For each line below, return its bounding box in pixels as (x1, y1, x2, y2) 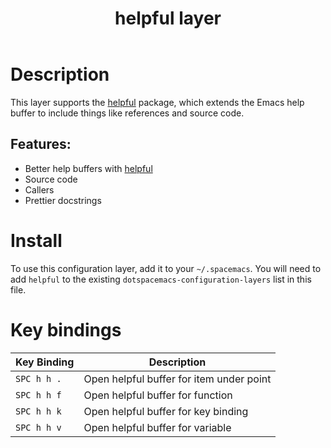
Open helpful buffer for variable (83, 420, 232, 434)
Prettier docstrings (24, 194, 102, 206)
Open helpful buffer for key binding (83, 404, 249, 418)
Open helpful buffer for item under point (83, 372, 272, 386)
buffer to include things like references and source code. (10, 107, 245, 119)
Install (10, 229, 63, 252)
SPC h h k (15, 405, 62, 417)
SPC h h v (15, 422, 62, 433)
